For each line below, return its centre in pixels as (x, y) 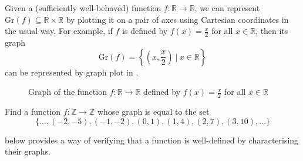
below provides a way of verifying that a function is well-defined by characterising (152, 140)
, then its (272, 31)
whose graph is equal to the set (153, 112)
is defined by (145, 31)
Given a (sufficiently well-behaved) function (83, 8)
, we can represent (227, 8)
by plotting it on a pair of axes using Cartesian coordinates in (177, 19)
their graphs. (28, 151)
